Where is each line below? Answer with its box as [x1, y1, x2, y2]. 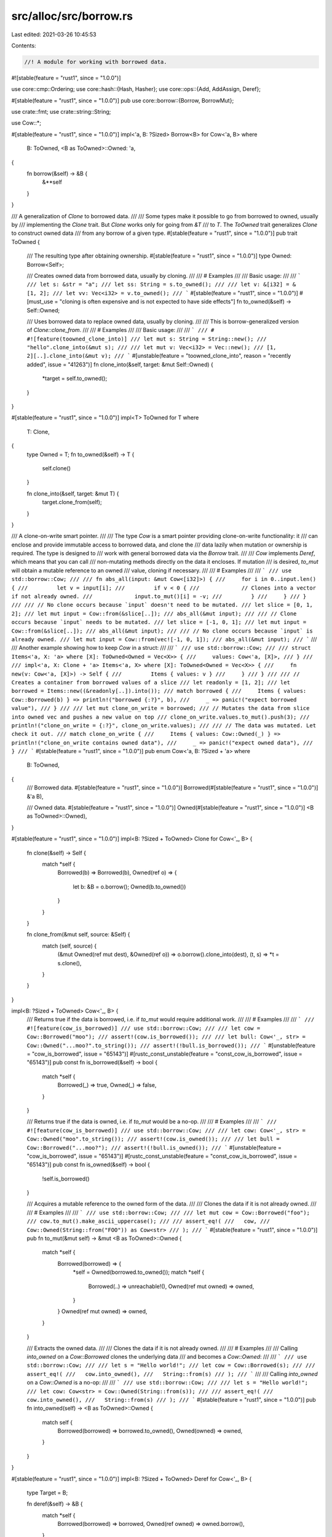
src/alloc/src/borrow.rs [11, 9, 133, 23]
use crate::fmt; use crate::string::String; [11, 108, 111, 116]
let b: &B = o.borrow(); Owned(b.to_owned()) [73, 883, 186, 890]
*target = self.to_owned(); [42, 375, 108, 382]
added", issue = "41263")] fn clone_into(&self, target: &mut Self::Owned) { [26, 360, 213, 368]
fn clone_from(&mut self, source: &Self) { [26, 931, 130, 938]
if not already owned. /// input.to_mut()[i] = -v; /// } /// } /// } [11, 593, 307, 600]
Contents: [11, 42, 36, 49]
